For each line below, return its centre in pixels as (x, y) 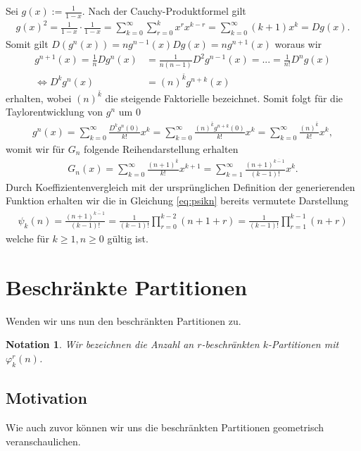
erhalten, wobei (39, 98)
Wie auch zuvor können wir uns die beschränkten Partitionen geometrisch (165, 427)
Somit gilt (27, 44)
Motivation (46, 398)
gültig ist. (128, 239)
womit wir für (36, 148)
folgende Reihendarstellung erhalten (161, 148)
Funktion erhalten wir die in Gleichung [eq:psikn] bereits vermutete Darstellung (177, 200)
